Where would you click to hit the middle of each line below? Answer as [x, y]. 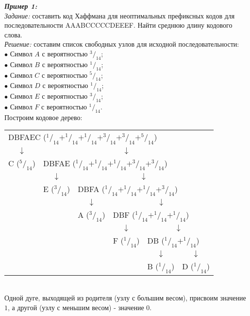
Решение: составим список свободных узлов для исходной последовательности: [122, 44]
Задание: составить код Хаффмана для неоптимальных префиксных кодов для [120, 15]
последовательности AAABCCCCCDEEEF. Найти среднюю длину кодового [118, 25]
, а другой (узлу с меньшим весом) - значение [76, 307]
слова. [13, 34]
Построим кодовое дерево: [43, 117]
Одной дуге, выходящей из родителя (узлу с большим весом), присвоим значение [125, 298]
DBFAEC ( [27, 137]
